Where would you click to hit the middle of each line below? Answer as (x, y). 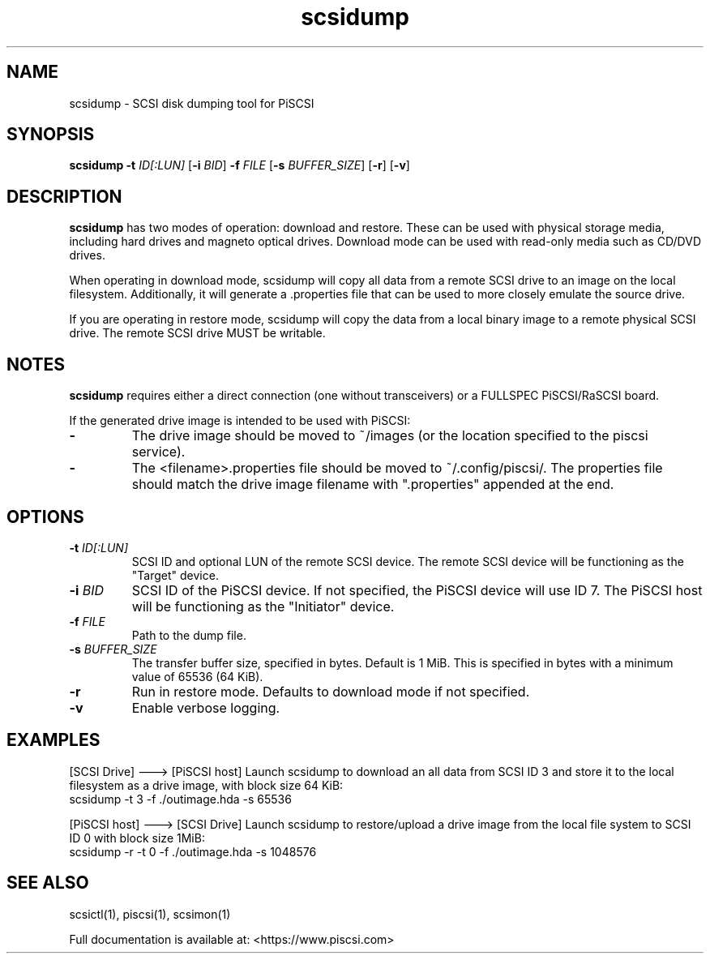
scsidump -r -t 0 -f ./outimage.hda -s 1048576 (193, 851)
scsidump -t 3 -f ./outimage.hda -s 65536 (180, 799)
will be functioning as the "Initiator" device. (263, 606)
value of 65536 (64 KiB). (197, 676)
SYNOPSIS (51, 135)
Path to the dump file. (189, 635)
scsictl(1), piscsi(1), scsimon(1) (150, 914)
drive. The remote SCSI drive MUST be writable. (197, 333)
